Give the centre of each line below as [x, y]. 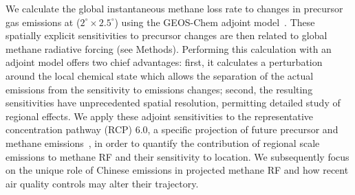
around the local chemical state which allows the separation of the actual [160, 75]
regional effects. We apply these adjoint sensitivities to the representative [159, 116]
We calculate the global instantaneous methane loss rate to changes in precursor [174, 8]
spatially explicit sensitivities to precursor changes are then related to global [166, 35]
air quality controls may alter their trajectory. [102, 183]
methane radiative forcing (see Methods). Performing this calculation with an [169, 48]
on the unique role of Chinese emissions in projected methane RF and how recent [177, 170]
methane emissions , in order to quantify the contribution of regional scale [163, 142]
